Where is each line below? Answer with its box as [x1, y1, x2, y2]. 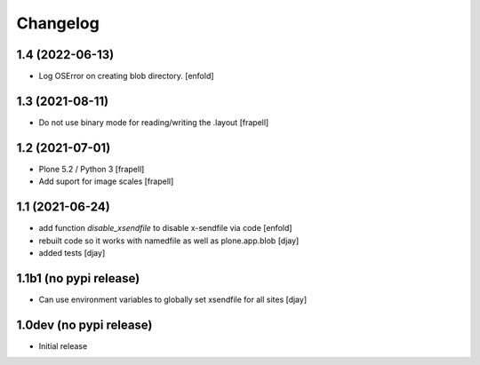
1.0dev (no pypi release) [16, 317, 153, 332]
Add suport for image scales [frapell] [38, 176, 174, 186]
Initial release [38, 340, 88, 351]
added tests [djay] [38, 247, 106, 258]
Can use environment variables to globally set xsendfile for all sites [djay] [38, 294, 307, 305]
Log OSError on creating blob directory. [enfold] [38, 71, 214, 82]
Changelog [16, 13, 100, 33]
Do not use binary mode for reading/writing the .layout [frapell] [38, 116, 269, 128]
